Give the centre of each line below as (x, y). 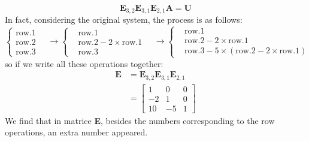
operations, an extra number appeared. (76, 132)
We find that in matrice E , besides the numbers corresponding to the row (140, 120)
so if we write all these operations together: (84, 63)
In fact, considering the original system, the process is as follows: (124, 19)
